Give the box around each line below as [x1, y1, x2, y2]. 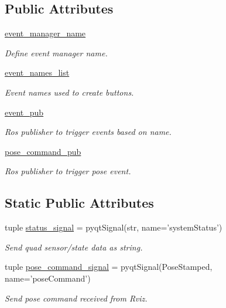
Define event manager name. [5, 46, 108, 59]
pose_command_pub [5, 145, 81, 157]
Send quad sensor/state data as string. [5, 241, 143, 253]
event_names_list [5, 66, 70, 79]
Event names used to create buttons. [5, 86, 134, 98]
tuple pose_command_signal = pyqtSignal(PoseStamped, [5, 260, 213, 273]
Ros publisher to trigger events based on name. [5, 126, 172, 138]
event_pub [5, 106, 44, 118]
